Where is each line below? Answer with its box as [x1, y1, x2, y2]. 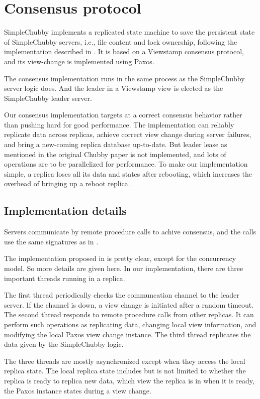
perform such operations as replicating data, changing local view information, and [4, 319, 256, 329]
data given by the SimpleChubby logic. [4, 339, 124, 349]
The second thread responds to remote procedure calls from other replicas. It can [4, 309, 254, 320]
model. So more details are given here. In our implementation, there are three [4, 263, 243, 274]
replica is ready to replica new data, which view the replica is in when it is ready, [4, 375, 254, 385]
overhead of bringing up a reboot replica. [4, 178, 130, 189]
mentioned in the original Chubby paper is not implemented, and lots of [4, 149, 226, 159]
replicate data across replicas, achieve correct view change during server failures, [4, 129, 251, 140]
